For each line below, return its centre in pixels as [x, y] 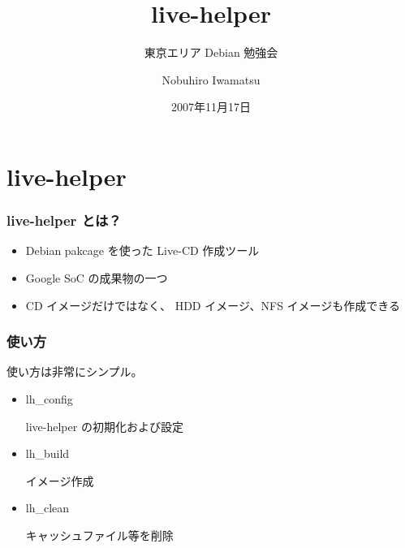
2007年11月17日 [211, 107]
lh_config [49, 398]
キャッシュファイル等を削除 [99, 535]
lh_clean [47, 508]
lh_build [47, 453]
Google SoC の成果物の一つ [97, 277]
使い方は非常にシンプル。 [75, 371]
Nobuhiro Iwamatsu [211, 79]
